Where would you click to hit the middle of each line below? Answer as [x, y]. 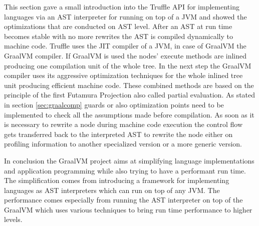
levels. [13, 219]
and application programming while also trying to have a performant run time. [125, 170]
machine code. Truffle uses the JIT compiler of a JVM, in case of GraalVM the [125, 46]
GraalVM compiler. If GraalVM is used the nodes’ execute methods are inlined [125, 55]
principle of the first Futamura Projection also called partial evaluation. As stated [130, 95]
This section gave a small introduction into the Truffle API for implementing [122, 6]
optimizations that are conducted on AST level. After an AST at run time [118, 26]
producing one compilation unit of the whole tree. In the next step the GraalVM [128, 65]
